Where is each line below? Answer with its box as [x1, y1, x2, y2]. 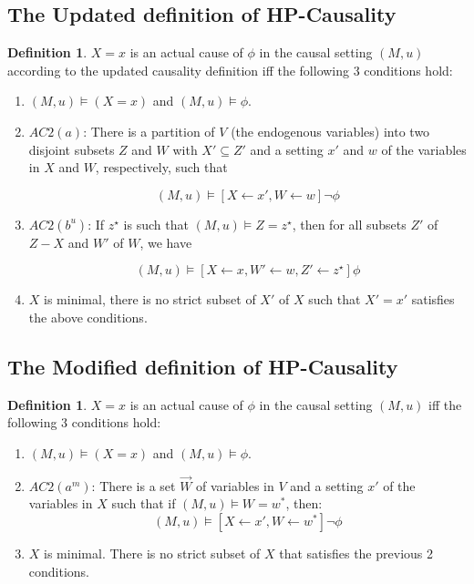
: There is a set [91, 476, 176, 495]
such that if [111, 494, 176, 513]
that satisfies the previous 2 [279, 543, 433, 562]
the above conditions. [28, 307, 148, 326]
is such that [123, 214, 189, 233]
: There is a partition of [83, 121, 215, 140]
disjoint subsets [28, 139, 115, 159]
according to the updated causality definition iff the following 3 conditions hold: [7, 60, 453, 79]
